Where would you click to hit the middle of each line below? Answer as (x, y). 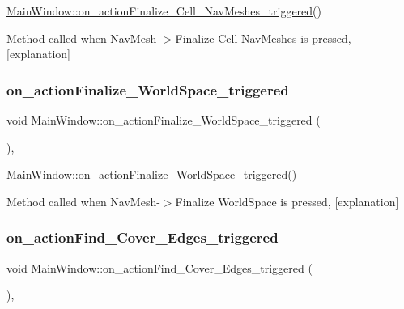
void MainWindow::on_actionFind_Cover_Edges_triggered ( (159, 267)
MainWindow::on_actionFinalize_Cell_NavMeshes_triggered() (164, 11)
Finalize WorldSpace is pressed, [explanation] (287, 201)
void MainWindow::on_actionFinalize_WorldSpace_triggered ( (164, 120)
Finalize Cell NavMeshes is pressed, (263, 38)
